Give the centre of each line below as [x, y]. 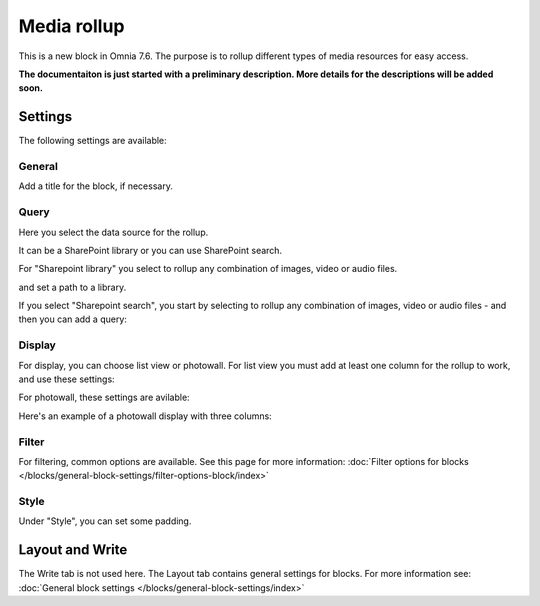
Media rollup [71, 26]
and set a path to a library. [72, 287]
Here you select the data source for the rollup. [113, 232]
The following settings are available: [92, 141]
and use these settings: [66, 379]
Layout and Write [73, 550]
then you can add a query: [72, 319]
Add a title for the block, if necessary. [96, 186]
